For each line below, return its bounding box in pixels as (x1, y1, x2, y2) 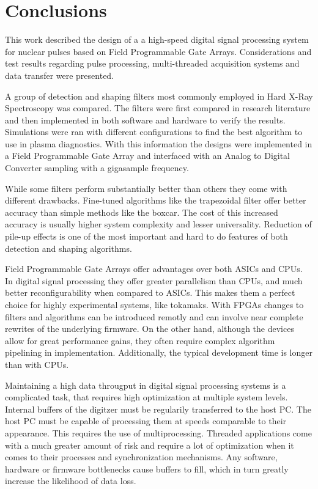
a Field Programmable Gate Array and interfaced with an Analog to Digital (5, 149, 290, 162)
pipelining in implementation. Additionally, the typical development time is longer (5, 346, 313, 359)
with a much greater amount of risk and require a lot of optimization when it (5, 438, 294, 451)
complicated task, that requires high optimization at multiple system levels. (5, 391, 288, 403)
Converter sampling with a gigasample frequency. (5, 161, 189, 174)
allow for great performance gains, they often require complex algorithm (5, 334, 275, 347)
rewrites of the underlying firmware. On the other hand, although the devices (5, 322, 294, 335)
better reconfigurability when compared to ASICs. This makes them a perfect (5, 286, 295, 299)
